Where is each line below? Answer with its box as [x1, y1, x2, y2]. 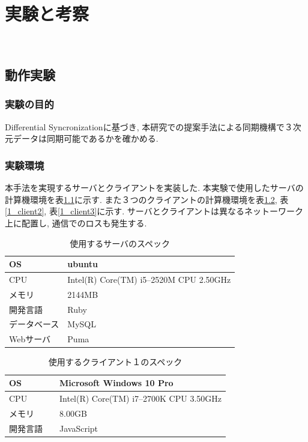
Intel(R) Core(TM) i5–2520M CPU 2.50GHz [67, 273, 231, 285]
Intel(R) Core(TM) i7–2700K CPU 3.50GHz [59, 392, 222, 404]
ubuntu [67, 258, 98, 270]
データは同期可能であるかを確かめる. [13, 132, 159, 145]
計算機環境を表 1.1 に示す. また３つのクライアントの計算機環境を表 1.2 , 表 [5, 193, 289, 205]
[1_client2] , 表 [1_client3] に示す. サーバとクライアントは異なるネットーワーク [5, 205, 304, 217]
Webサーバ [9, 333, 51, 345]
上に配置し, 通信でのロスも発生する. [5, 216, 147, 229]
